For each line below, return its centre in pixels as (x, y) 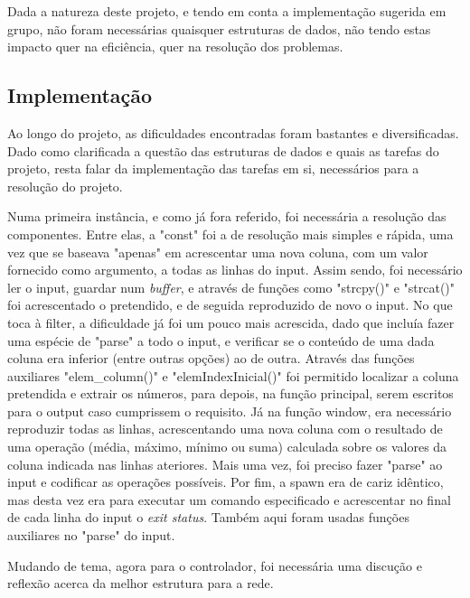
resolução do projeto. (65, 186)
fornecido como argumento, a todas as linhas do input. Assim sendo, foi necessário (235, 270)
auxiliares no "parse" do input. (91, 535)
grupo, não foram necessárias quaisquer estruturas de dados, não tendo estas (219, 28)
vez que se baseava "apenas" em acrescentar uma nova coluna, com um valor (218, 252)
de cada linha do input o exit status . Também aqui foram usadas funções (208, 517)
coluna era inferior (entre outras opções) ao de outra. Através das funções (211, 358)
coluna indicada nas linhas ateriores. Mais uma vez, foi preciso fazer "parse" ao (225, 464)
